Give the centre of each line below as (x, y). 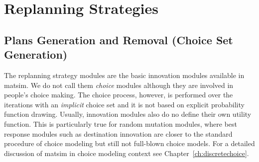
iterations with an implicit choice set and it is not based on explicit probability (124, 104)
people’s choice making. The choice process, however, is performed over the (119, 95)
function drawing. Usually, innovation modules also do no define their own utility (128, 114)
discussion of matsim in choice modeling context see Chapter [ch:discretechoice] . (127, 153)
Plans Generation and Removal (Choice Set (119, 40)
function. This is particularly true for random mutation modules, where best (121, 123)
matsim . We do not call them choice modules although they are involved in (119, 85)
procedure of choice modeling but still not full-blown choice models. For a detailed (129, 143)
